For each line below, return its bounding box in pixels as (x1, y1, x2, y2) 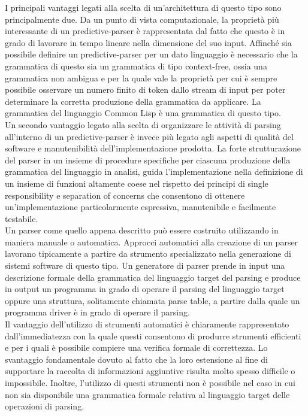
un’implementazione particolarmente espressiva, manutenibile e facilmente (5, 201, 276, 213)
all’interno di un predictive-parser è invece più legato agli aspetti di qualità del (5, 130, 294, 142)
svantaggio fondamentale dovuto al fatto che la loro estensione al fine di (5, 353, 268, 365)
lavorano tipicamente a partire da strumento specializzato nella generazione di (5, 247, 291, 260)
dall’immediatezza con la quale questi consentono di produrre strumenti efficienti (5, 329, 301, 342)
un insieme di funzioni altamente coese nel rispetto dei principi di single (5, 177, 268, 189)
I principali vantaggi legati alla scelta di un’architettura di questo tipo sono (5, 1, 282, 13)
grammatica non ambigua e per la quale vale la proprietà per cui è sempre (5, 71, 277, 84)
